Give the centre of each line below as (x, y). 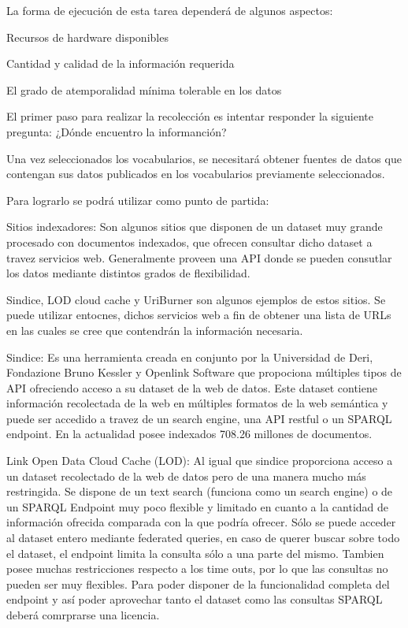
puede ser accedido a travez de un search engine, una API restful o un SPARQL (199, 418)
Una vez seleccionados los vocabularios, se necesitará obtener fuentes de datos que (204, 158)
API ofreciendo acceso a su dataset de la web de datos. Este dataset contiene (192, 387)
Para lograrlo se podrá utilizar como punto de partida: (138, 200)
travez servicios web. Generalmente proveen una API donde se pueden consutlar (199, 257)
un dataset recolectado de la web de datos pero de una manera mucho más (186, 476)
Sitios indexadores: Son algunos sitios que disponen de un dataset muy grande (195, 227)
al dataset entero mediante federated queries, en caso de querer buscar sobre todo (203, 538)
